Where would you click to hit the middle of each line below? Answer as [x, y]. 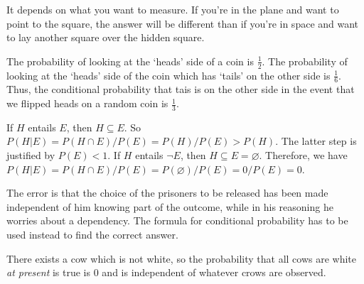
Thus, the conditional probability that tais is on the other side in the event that [181, 89]
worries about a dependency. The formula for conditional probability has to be [177, 220]
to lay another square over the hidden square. [106, 37]
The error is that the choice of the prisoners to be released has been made [167, 193]
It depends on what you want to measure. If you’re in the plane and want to [173, 9]
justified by [31, 155]
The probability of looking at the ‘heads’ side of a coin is [130, 61]
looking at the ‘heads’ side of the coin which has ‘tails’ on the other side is [168, 75]
